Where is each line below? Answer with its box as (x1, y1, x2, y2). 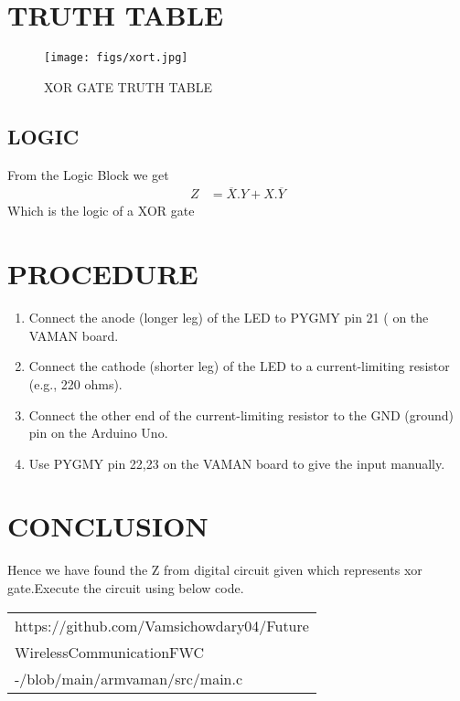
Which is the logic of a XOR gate (7, 201, 195, 220)
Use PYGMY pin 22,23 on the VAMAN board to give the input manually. (28, 453, 445, 473)
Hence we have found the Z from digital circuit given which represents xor (7, 560, 423, 579)
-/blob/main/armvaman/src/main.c (15, 667, 243, 689)
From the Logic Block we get (7, 165, 169, 184)
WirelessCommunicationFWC (15, 641, 205, 663)
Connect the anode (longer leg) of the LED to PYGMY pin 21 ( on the (28, 308, 429, 327)
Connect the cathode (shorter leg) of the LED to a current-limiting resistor (28, 356, 450, 376)
